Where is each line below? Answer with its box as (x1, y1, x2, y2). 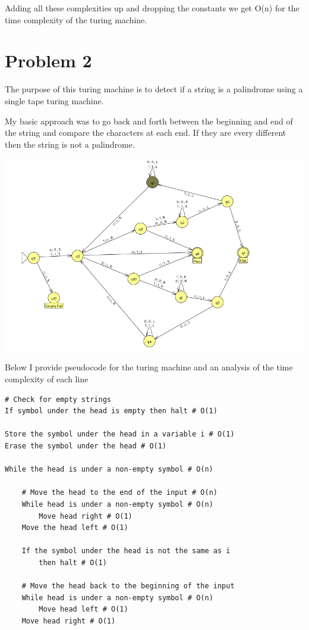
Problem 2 (5, 48, 92, 73)
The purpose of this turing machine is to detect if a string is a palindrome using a (5, 83, 303, 95)
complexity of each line (5, 373, 89, 385)
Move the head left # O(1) (21, 523, 128, 532)
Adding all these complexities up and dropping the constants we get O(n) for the (5, 2, 299, 14)
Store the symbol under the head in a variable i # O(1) (5, 430, 235, 439)
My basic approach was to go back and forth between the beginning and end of (5, 114, 293, 127)
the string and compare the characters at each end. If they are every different (5, 126, 286, 139)
